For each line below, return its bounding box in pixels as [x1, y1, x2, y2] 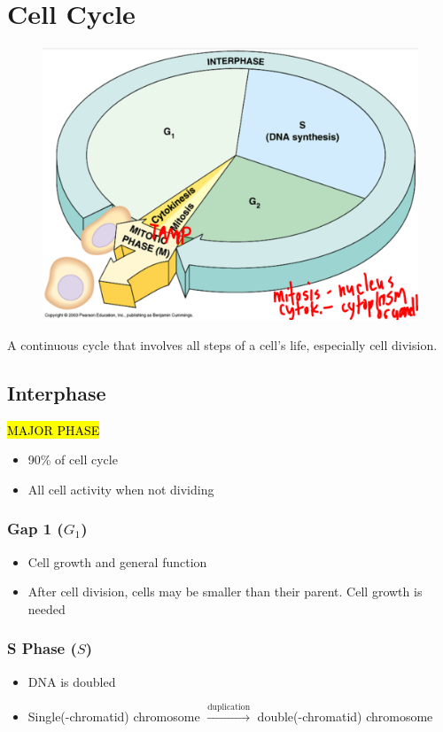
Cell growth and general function [27, 552, 207, 571]
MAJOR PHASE [7, 420, 100, 439]
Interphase [7, 378, 106, 406]
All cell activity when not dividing [27, 479, 214, 498]
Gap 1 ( [7, 518, 64, 540]
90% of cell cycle [27, 450, 118, 469]
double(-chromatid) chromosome [257, 707, 433, 726]
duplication [207, 703, 251, 713]
